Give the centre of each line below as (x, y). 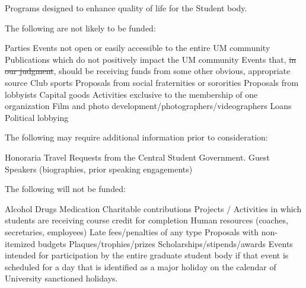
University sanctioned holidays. (61, 278)
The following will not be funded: (65, 189)
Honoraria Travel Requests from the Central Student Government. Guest (137, 157)
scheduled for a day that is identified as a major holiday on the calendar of (141, 266)
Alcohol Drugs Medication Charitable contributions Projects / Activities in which (153, 208)
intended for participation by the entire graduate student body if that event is (147, 255)
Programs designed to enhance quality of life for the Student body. (126, 8)
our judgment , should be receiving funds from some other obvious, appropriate (148, 71)
